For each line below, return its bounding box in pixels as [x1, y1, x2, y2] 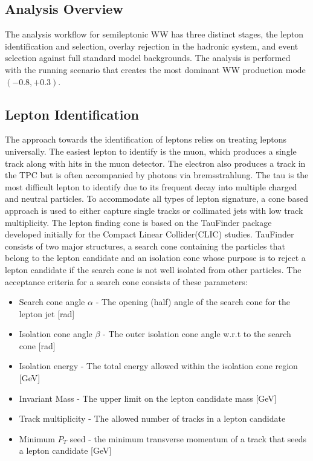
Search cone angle [19, 295, 85, 308]
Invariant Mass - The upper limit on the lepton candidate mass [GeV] [19, 392, 277, 404]
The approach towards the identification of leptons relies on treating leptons [5, 133, 286, 146]
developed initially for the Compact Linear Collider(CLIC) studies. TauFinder [5, 228, 294, 240]
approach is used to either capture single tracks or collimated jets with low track [5, 204, 303, 216]
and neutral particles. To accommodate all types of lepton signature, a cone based [5, 192, 309, 205]
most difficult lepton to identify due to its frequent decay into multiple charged [5, 180, 297, 193]
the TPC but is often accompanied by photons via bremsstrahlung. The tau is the [5, 169, 309, 181]
